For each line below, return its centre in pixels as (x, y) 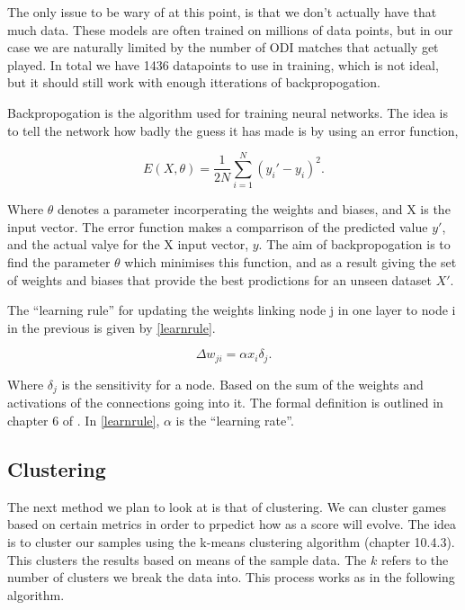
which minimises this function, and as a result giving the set (291, 262)
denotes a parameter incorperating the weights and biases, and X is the (254, 209)
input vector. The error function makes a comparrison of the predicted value (218, 226)
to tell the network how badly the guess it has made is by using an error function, (233, 130)
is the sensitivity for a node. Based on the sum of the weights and (242, 384)
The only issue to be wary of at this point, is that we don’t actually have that (222, 12)
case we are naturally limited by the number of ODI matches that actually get (223, 47)
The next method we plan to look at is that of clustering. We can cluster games (227, 506)
